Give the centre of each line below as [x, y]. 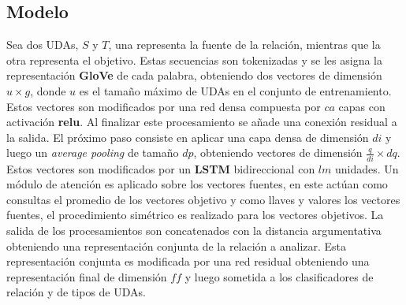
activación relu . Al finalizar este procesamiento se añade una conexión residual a [202, 122]
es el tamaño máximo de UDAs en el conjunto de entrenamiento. [235, 90]
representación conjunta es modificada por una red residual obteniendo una [188, 261]
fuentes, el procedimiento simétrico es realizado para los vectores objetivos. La [195, 215]
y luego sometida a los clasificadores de [279, 276]
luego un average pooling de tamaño [93, 152]
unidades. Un [367, 168]
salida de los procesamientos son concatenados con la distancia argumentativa [194, 231]
